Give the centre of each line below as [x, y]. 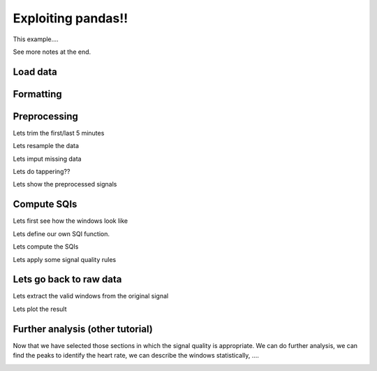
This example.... [36, 39]
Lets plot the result [40, 309]
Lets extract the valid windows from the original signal [91, 296]
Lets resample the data [46, 146]
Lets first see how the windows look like [71, 221]
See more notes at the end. [52, 52]
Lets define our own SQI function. [61, 233]
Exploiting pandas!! [71, 18]
